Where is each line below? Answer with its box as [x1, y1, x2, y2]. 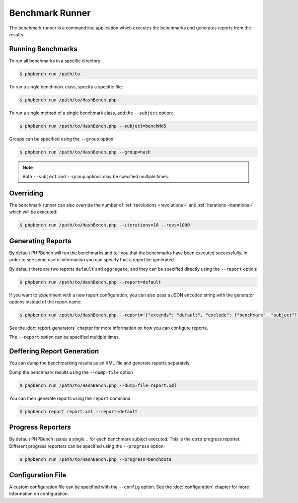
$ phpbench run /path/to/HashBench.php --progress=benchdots [19, 456, 172, 462]
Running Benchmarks [9, 45, 78, 53]
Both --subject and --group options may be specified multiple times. [22, 174, 169, 180]
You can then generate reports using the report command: [9, 395, 132, 401]
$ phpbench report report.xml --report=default [19, 409, 138, 414]
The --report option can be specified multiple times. [9, 334, 120, 340]
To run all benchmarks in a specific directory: [9, 58, 102, 64]
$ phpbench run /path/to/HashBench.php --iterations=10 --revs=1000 [19, 222, 190, 228]
